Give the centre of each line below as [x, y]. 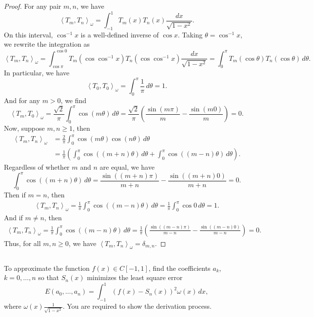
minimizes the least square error [135, 277]
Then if [15, 194]
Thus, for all [22, 243]
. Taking [190, 34]
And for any [22, 100]
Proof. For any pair [33, 6]
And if [13, 217]
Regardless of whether [37, 167]
